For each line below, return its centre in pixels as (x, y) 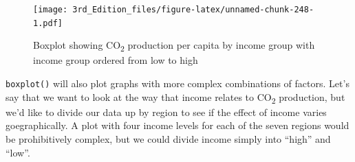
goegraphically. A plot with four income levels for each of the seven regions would (177, 125)
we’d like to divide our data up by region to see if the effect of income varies (166, 112)
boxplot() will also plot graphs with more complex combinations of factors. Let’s (177, 83)
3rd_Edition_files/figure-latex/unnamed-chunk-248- (193, 10)
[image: (51, 10)
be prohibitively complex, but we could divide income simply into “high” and (168, 139)
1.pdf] (48, 23)
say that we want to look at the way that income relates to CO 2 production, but (175, 97)
